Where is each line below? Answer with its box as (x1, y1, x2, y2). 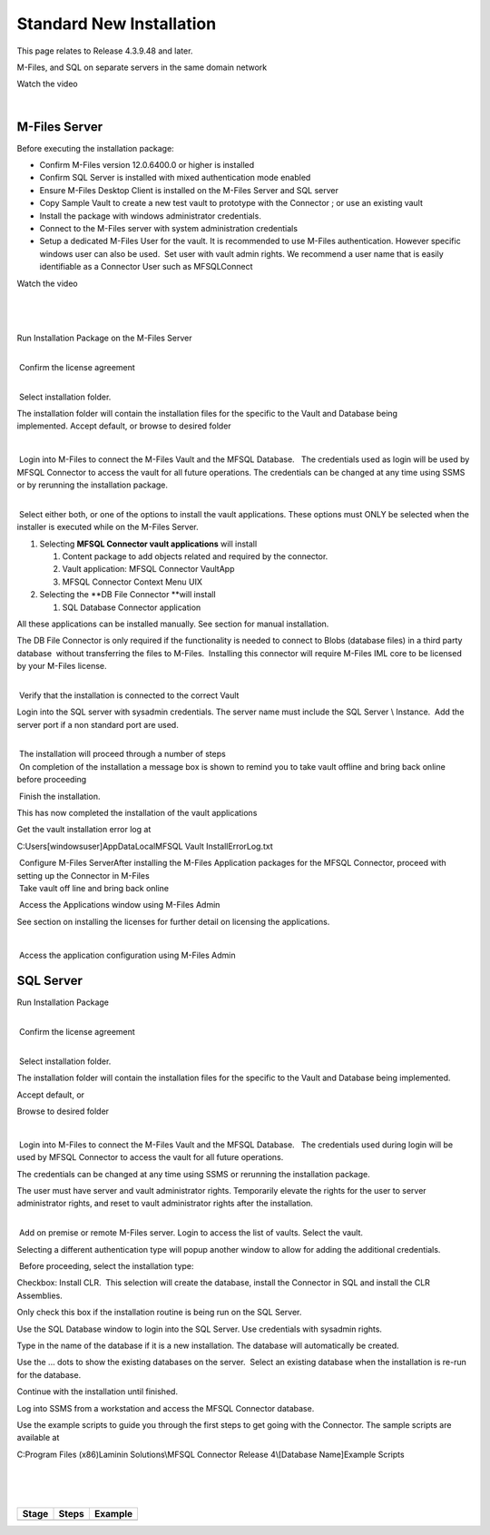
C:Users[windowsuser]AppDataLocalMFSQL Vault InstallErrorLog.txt (16, 841, 274, 851)
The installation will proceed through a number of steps (18, 749, 226, 760)
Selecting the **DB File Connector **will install (39, 589, 217, 600)
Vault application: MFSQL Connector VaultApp (62, 564, 235, 575)
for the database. (16, 1369, 82, 1380)
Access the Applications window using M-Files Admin (18, 900, 220, 910)
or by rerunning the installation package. (16, 479, 168, 490)
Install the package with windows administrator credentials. (39, 210, 262, 221)
